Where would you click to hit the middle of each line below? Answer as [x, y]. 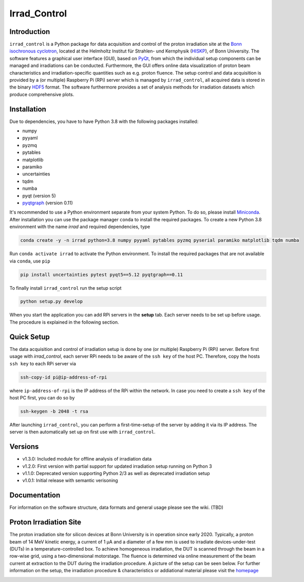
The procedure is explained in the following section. [64, 322]
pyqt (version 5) [39, 196]
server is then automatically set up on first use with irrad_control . [82, 432]
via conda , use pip [30, 261]
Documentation [35, 495]
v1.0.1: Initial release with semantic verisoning [70, 481]
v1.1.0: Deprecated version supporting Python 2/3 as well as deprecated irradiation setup [116, 473]
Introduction [30, 32]
